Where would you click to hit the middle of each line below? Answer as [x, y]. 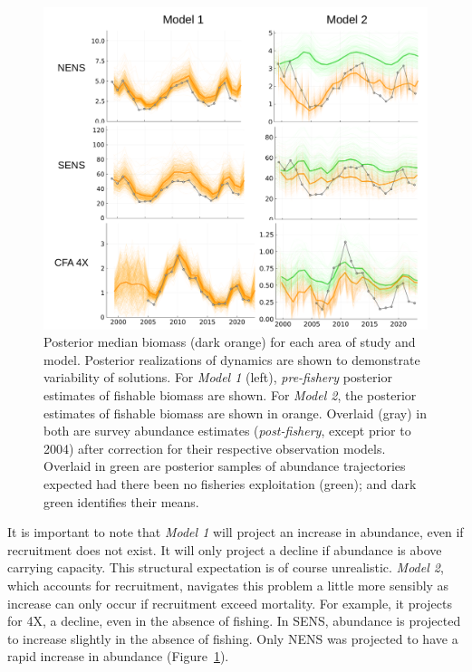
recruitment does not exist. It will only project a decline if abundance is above [225, 549]
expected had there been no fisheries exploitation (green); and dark [230, 484]
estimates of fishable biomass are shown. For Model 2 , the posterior [230, 395]
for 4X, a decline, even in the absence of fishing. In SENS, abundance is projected [234, 621]
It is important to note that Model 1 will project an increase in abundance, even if [236, 532]
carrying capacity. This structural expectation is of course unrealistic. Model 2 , [226, 567]
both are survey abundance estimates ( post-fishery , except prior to [227, 431]
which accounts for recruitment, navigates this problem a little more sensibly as [228, 585]
